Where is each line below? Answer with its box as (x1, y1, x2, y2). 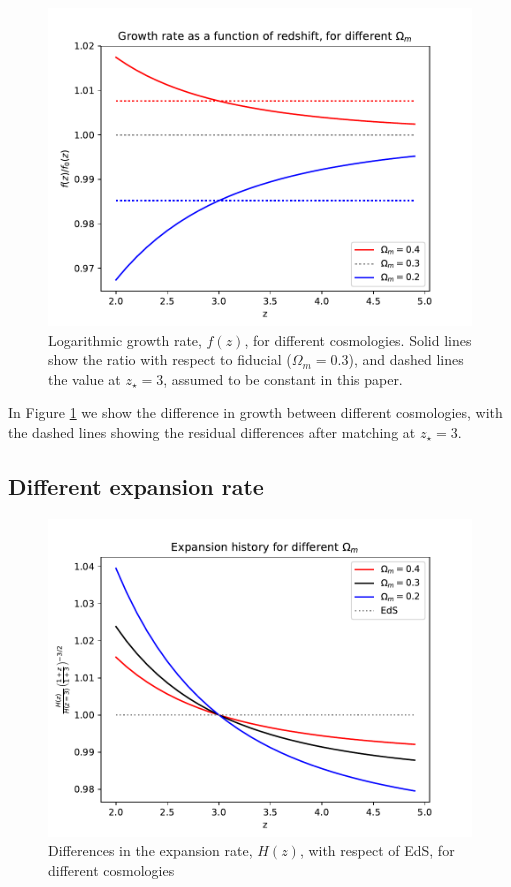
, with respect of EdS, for (299, 840, 455, 861)
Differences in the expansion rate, (48, 840, 253, 861)
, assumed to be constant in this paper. (163, 368, 403, 389)
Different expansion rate (8, 470, 264, 501)
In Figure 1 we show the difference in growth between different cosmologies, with (8, 402, 503, 423)
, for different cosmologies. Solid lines (244, 329, 472, 350)
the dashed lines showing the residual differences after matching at (8, 421, 416, 442)
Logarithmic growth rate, (48, 329, 202, 350)
